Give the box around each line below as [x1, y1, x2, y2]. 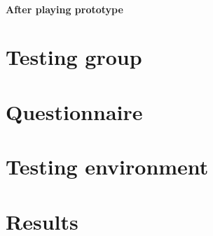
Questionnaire [6, 97, 143, 126]
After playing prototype [6, 1, 123, 16]
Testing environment [6, 152, 209, 181]
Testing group [6, 43, 142, 71]
